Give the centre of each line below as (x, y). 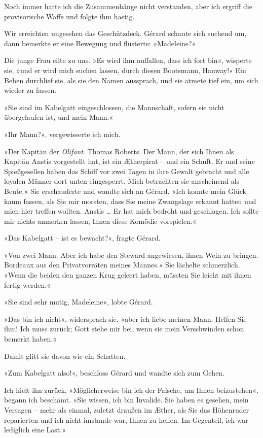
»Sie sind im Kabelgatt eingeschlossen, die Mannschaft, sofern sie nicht (114, 107)
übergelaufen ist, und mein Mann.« (59, 117)
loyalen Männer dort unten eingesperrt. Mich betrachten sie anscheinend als (122, 181)
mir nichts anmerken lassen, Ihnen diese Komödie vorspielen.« (100, 221)
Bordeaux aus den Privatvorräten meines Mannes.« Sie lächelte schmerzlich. (122, 265)
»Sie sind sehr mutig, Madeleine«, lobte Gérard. (79, 302)
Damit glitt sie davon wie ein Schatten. (65, 356)
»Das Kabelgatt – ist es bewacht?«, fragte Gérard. (82, 238)
